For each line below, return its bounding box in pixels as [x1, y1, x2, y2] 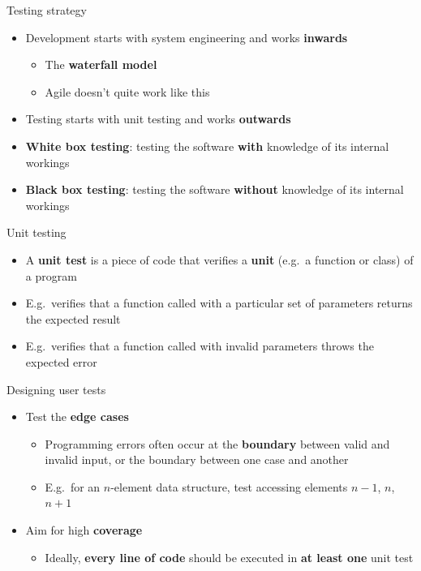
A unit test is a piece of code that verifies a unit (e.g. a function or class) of [25, 251, 414, 268]
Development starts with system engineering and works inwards [25, 28, 348, 45]
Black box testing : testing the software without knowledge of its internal [25, 181, 404, 198]
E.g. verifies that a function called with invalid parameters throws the [25, 337, 374, 354]
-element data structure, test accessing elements [110, 478, 348, 495]
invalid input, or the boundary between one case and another [45, 451, 349, 468]
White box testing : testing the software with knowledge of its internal [25, 137, 389, 154]
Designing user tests [6, 380, 106, 397]
